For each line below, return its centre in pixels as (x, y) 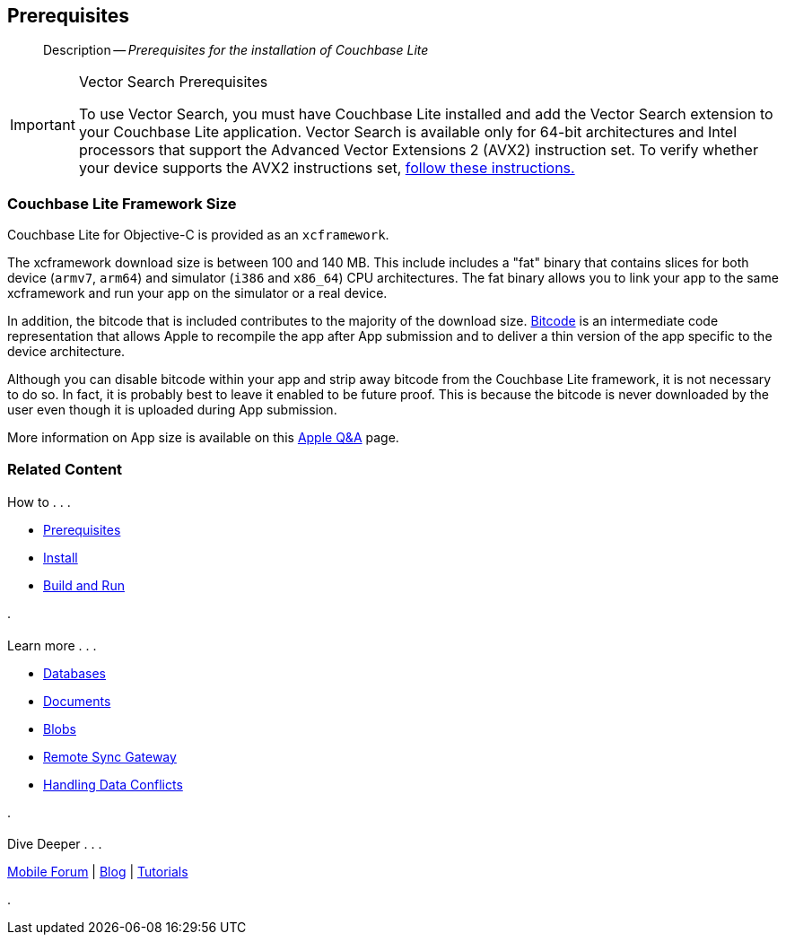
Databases (74, 673)
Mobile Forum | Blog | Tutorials (98, 872)
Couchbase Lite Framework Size (122, 203)
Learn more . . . (52, 645)
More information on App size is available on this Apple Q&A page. (203, 438)
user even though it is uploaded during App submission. (172, 410)
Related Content (65, 469)
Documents (77, 701)
